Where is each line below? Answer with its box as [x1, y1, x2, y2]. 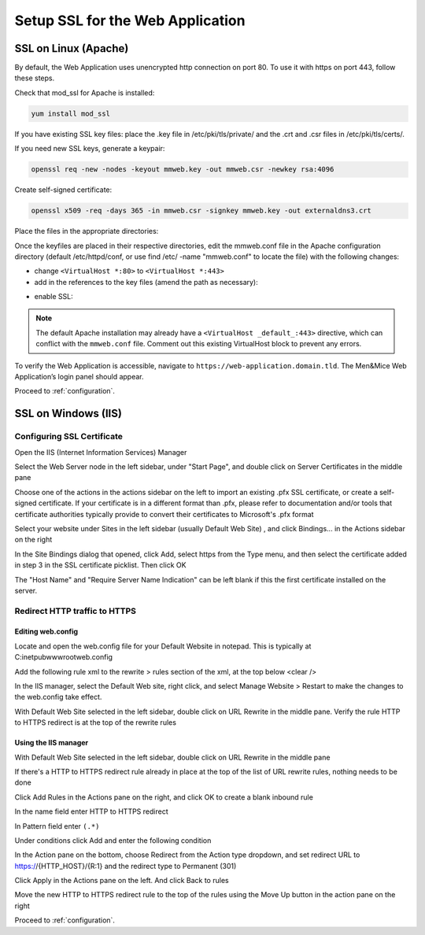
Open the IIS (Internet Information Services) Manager [14, 447, 187, 456]
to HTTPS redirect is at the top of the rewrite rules [14, 718, 177, 727]
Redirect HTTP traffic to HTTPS [14, 605, 137, 616]
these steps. [14, 73, 55, 83]
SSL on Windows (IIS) [14, 407, 122, 420]
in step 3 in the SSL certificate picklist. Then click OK [14, 560, 187, 570]
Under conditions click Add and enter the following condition [14, 835, 212, 845]
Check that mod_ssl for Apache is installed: [14, 87, 155, 98]
